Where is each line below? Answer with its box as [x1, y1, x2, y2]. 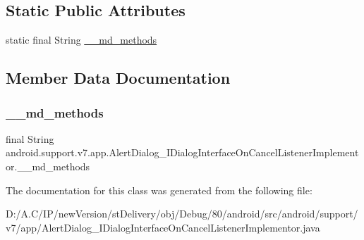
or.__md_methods [6, 158, 90, 173]
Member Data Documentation [6, 67, 231, 89]
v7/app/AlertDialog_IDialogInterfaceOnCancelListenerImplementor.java [6, 220, 320, 234]
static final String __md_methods [6, 32, 157, 47]
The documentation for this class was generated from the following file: [6, 182, 313, 197]
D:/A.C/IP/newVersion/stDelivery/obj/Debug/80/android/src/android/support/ [6, 206, 358, 221]
